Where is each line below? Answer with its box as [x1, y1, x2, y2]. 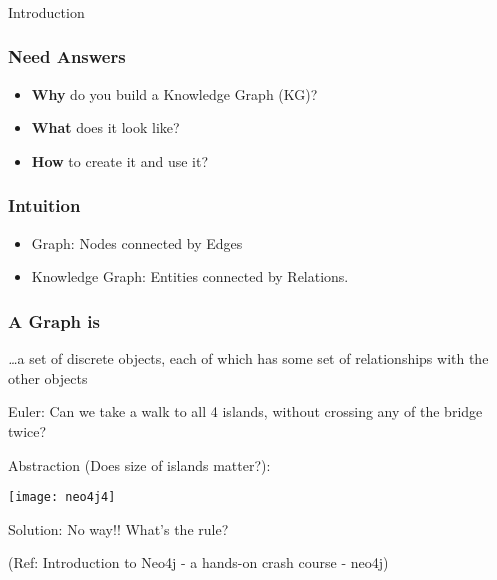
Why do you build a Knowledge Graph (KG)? [31, 83, 318, 104]
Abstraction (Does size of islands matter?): [8, 454, 271, 475]
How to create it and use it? [31, 150, 209, 171]
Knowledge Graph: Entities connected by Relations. [31, 266, 349, 287]
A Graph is [8, 308, 100, 333]
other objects [8, 367, 88, 388]
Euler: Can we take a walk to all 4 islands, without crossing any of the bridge [8, 401, 483, 422]
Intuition [8, 193, 81, 218]
